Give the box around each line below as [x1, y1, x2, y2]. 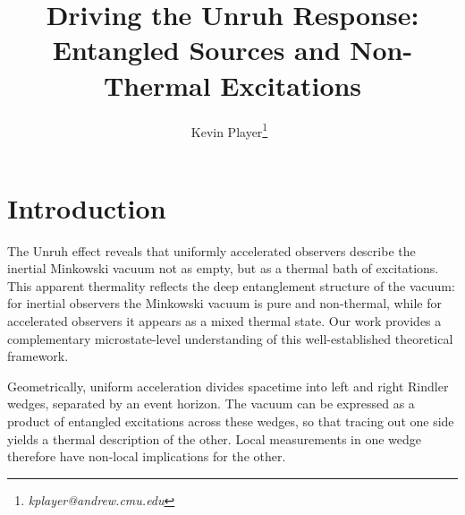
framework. [7, 347, 69, 365]
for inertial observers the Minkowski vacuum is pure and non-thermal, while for [7, 294, 442, 313]
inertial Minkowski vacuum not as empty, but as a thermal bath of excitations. [7, 259, 439, 278]
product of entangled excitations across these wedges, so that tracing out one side [7, 412, 454, 431]
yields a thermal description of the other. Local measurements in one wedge [7, 429, 422, 448]
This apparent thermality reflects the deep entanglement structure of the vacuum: [7, 276, 455, 295]
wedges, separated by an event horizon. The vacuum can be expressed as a [7, 394, 415, 413]
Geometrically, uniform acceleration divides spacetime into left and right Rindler [7, 376, 449, 395]
